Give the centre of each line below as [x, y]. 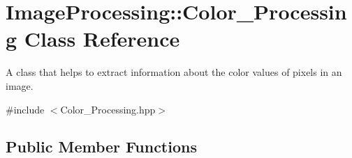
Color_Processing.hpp [108, 109]
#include [25, 109]
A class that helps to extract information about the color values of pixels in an [174, 72]
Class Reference [102, 39]
